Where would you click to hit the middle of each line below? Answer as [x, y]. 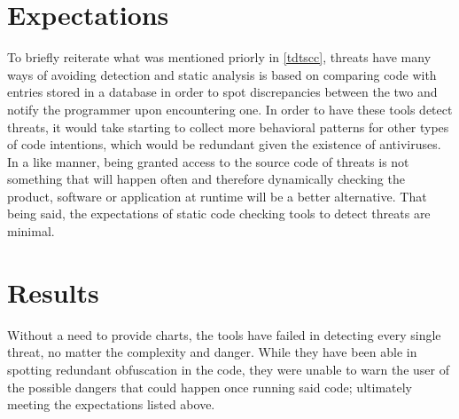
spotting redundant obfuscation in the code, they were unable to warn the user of [228, 369]
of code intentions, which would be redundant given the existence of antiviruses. [224, 144]
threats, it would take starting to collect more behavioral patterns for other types [228, 126]
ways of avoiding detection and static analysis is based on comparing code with [222, 74]
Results [53, 292]
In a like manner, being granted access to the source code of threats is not [208, 161]
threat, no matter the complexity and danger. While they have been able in [212, 352]
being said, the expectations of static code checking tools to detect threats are [219, 213]
